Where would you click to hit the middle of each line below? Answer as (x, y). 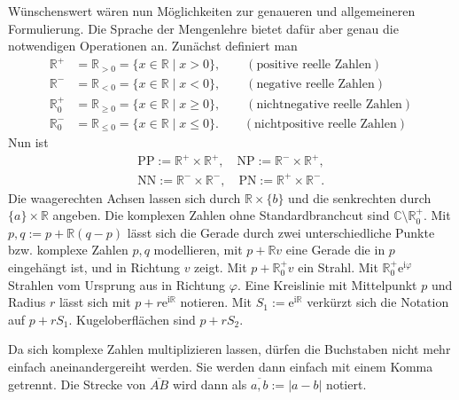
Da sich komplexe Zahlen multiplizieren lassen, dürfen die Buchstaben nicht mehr (229, 349)
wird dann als (210, 384)
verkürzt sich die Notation (378, 302)
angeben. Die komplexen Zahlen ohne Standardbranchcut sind (221, 215)
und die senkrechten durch (360, 197)
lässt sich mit (95, 302)
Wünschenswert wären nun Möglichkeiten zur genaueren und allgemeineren (212, 11)
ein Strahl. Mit (338, 267)
